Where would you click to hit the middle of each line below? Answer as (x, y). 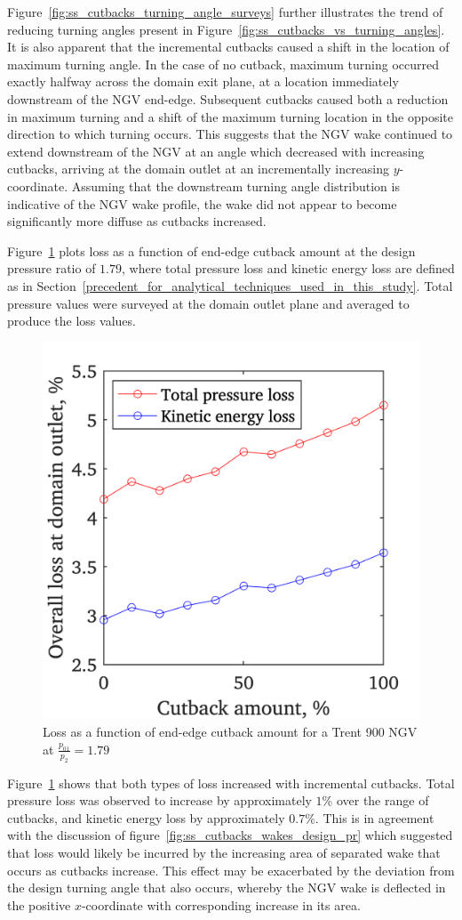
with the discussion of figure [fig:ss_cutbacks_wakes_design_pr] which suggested (230, 835)
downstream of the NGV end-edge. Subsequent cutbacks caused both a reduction (228, 98)
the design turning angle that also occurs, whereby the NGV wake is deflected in (227, 888)
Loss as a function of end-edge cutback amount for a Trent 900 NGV (230, 732)
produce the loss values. (72, 321)
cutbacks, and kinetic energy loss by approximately (146, 817)
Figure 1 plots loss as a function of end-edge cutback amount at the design (211, 250)
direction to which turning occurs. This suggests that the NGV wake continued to (230, 134)
